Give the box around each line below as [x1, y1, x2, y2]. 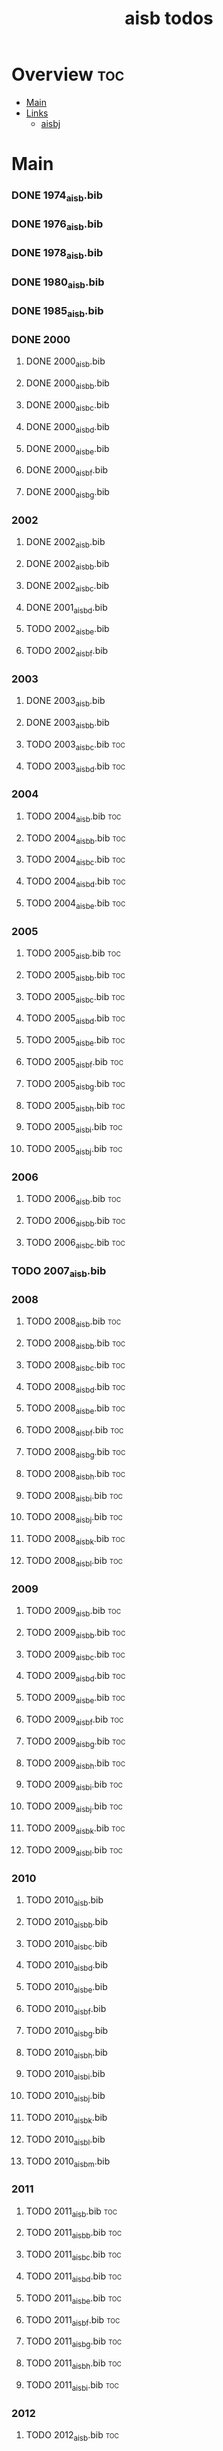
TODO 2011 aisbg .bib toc [25, 2335, 123, 2350]
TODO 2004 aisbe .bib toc [25, 897, 126, 911]
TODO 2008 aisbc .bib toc [25, 1358, 126, 1373]
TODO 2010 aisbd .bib [25, 1959, 109, 1974]
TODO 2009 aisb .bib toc [25, 1605, 122, 1619]
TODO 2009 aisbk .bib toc [25, 1822, 126, 1836]
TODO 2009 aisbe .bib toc [25, 1692, 126, 1706]
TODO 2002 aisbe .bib [25, 623, 110, 637]
